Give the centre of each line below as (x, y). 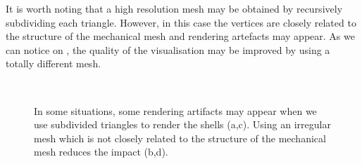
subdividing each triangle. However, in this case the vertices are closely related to (181, 22)
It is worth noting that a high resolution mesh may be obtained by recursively (174, 8)
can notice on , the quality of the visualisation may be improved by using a (168, 49)
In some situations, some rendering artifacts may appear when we (175, 110)
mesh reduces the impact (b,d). (101, 152)
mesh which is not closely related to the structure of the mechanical (180, 138)
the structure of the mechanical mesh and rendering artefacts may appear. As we (180, 36)
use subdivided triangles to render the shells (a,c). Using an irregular (182, 124)
